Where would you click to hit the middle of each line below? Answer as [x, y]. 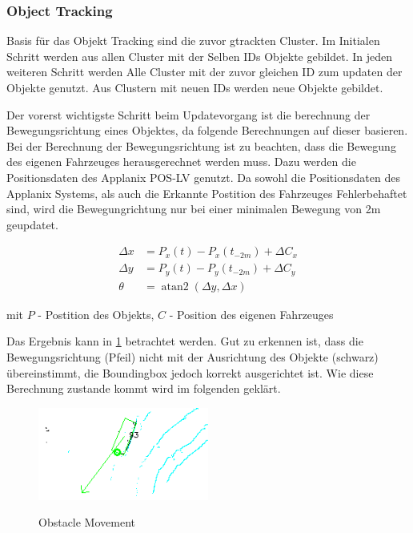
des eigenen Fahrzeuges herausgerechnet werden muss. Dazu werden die [181, 162]
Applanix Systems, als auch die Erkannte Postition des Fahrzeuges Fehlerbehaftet [207, 193]
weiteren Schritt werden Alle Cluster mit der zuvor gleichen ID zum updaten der [204, 72]
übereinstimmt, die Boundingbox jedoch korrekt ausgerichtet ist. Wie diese [190, 372]
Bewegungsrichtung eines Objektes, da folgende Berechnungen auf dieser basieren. [207, 130]
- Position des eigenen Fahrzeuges [251, 314]
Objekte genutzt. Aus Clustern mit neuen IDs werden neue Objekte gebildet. [195, 87]
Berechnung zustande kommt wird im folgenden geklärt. [144, 388]
